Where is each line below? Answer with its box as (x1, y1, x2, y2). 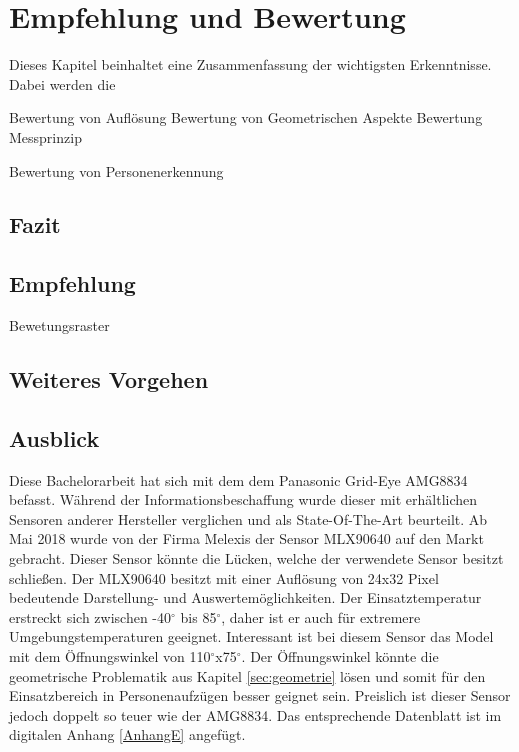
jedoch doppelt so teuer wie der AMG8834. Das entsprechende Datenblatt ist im (9, 704, 502, 725)
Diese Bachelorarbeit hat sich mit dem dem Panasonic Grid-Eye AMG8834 (9, 469, 468, 490)
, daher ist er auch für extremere (221, 606, 421, 627)
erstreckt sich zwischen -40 (9, 606, 172, 627)
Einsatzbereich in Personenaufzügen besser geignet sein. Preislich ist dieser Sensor (9, 685, 511, 706)
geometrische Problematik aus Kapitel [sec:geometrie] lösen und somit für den (9, 665, 486, 686)
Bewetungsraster (9, 315, 110, 336)
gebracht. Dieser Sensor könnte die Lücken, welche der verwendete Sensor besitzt (9, 548, 504, 569)
